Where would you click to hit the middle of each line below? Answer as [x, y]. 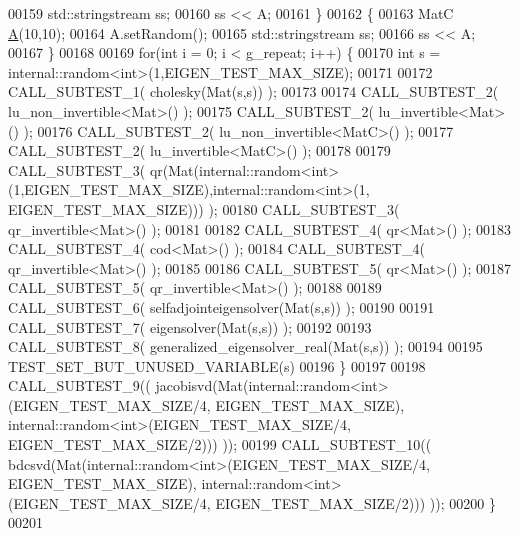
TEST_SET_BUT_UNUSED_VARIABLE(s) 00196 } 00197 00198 [217, 365]
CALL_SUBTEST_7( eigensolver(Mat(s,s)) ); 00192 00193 [190, 326]
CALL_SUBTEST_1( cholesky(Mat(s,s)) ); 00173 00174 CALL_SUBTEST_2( [253, 91]
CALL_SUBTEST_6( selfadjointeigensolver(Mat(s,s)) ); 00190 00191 [221, 306]
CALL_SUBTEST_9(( [79, 385]
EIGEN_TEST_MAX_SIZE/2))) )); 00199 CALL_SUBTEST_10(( [220, 444]
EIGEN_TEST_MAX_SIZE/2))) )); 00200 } [355, 502]
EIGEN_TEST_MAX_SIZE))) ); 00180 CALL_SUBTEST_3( [204, 208]
